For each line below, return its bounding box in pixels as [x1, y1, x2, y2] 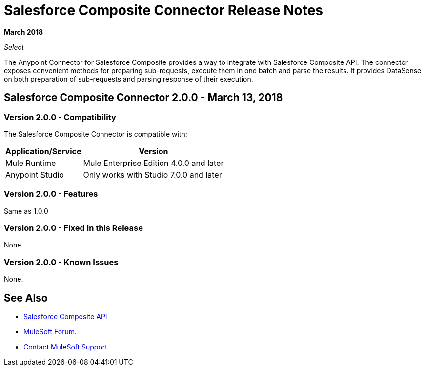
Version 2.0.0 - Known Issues [4, 257, 119, 267]
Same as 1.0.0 [4, 206, 48, 215]
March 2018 [4, 27, 43, 36]
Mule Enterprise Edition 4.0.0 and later [83, 158, 224, 168]
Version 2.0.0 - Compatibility [4, 112, 116, 122]
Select [4, 42, 24, 51]
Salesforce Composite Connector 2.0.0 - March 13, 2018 [4, 91, 283, 104]
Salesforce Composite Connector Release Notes [4, 2, 324, 19]
